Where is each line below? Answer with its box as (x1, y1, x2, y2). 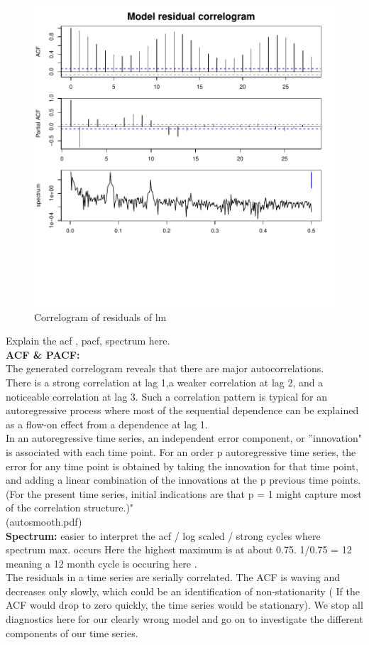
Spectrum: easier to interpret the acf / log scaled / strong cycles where (6, 528, 321, 543)
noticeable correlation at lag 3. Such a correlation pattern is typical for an (6, 389, 327, 403)
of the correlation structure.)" (6, 500, 134, 515)
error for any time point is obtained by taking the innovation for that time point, (6, 458, 358, 473)
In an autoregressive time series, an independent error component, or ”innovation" (6, 430, 363, 445)
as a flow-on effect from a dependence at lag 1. (6, 416, 208, 431)
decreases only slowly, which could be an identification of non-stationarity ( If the (6, 583, 360, 598)
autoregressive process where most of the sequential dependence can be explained (6, 403, 359, 418)
